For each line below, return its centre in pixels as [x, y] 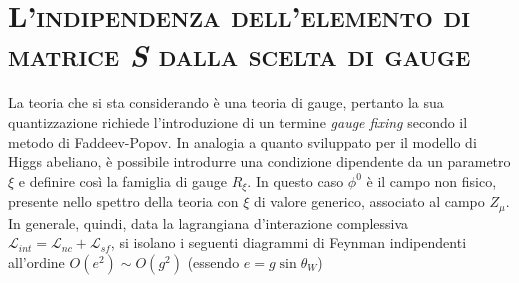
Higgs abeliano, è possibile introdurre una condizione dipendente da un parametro [259, 161]
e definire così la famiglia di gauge [122, 180]
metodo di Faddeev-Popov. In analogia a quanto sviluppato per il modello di [242, 141]
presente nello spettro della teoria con [123, 201]
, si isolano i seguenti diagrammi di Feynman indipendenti [288, 242]
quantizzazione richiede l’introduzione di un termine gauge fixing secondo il [238, 121]
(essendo [213, 261]
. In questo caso [295, 180]
